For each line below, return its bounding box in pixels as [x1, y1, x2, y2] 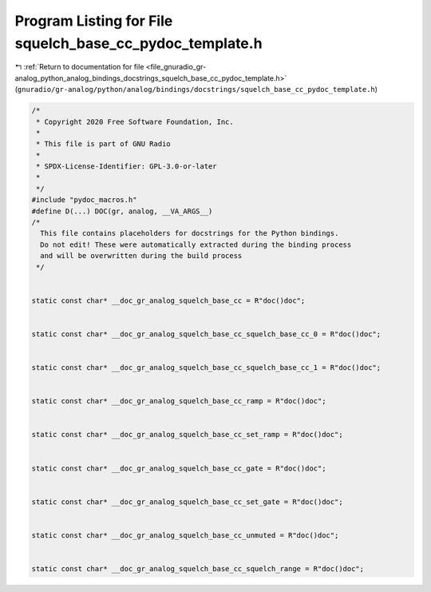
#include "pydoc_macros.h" [31, 196, 137, 205]
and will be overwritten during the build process [40, 252, 243, 260]
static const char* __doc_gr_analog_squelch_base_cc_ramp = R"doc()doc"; [31, 396, 326, 406]
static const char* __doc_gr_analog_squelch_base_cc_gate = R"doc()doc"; [31, 463, 326, 473]
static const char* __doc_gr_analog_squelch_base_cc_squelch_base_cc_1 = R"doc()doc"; [31, 364, 382, 372]
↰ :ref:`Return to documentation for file [14, 62, 144, 72]
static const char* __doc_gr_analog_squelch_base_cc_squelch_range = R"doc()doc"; [31, 564, 365, 574]
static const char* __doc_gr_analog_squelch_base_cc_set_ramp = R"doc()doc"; [31, 430, 343, 439]
